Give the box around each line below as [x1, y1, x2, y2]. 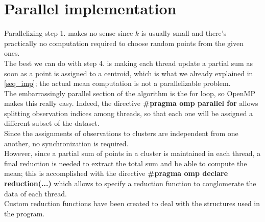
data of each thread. [4, 188, 67, 198]
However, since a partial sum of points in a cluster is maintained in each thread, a [4, 148, 261, 159]
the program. [4, 208, 45, 218]
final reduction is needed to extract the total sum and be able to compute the [4, 158, 247, 168]
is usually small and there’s [141, 28, 227, 38]
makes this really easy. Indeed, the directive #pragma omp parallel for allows [4, 98, 258, 108]
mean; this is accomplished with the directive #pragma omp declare [4, 168, 228, 179]
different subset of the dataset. [4, 118, 100, 128]
